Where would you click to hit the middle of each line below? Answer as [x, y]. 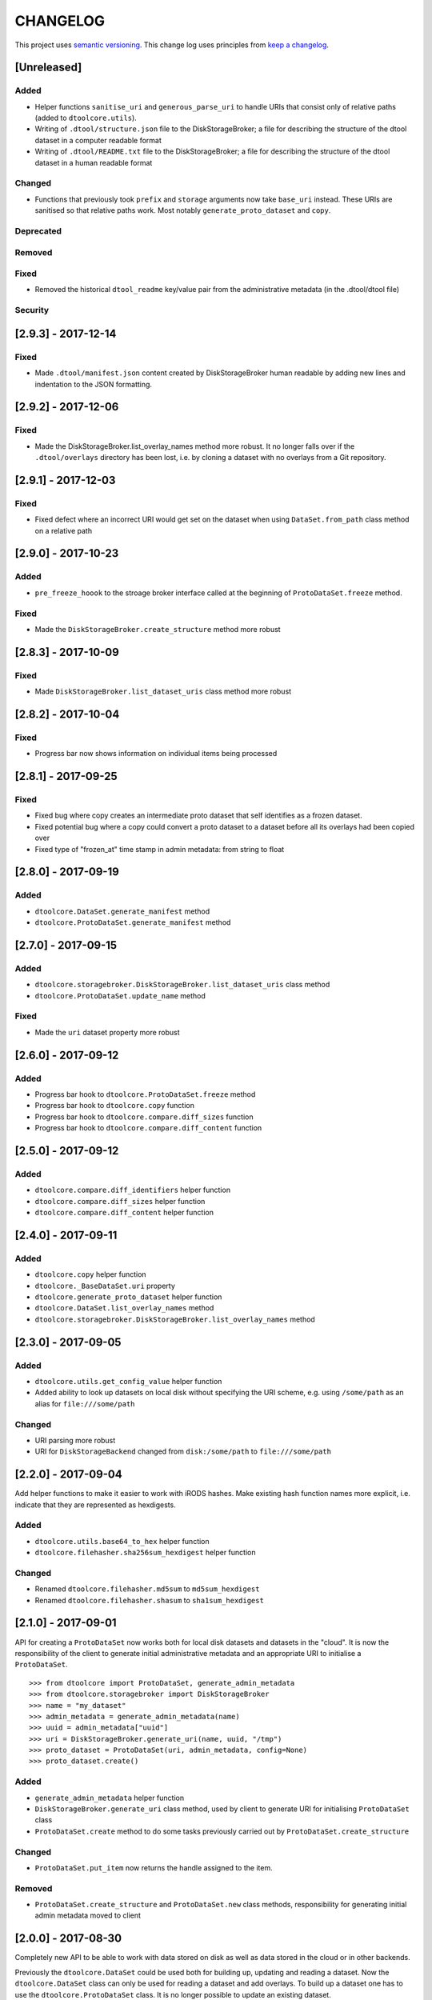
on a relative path [63, 530]
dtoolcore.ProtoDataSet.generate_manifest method [133, 922]
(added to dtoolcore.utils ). [86, 118]
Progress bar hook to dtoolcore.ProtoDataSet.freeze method [145, 1094]
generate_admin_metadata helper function [109, 1798]
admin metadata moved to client [88, 1915]
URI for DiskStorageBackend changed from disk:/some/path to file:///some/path [183, 1451]
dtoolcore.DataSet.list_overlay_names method [124, 1308]
